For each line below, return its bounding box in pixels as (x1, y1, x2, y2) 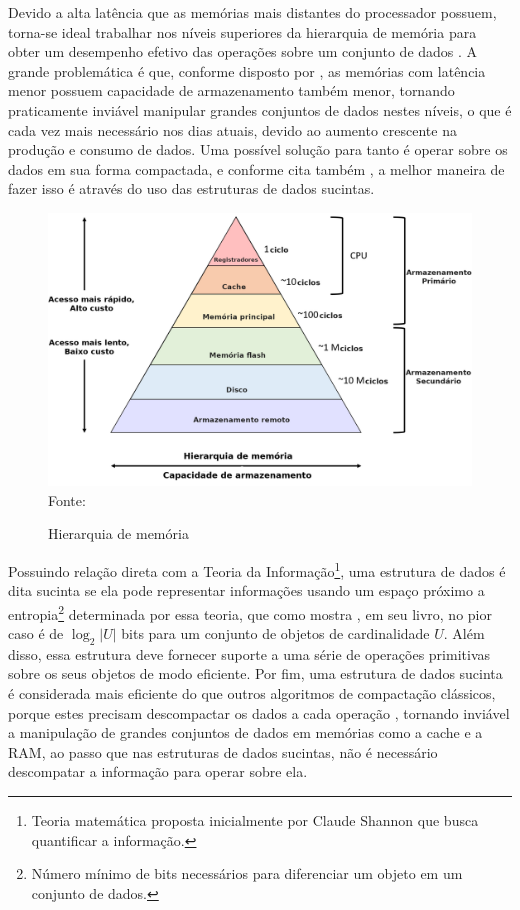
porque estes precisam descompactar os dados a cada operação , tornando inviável (8, 702, 510, 723)
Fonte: (48, 489, 86, 510)
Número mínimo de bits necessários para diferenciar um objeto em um (31, 863, 463, 884)
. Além (443, 623, 485, 644)
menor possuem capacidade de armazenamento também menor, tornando (8, 80, 455, 101)
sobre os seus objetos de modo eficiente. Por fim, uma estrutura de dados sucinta (8, 663, 503, 684)
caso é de (8, 623, 64, 644)
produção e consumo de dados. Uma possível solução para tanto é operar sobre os (8, 139, 508, 160)
